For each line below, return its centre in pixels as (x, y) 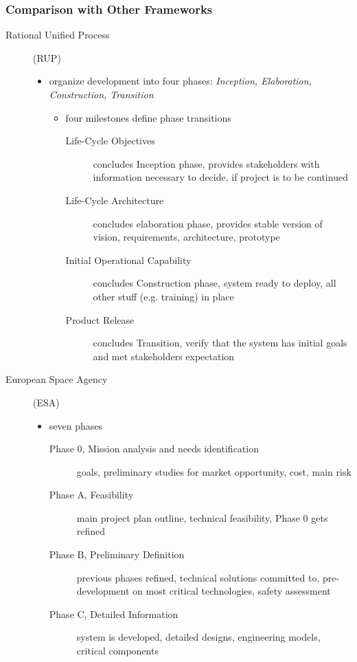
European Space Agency (57, 379)
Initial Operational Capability (128, 260)
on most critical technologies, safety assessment (232, 591)
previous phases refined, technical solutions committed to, (198, 577)
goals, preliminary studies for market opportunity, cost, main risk (214, 471)
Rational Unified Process (58, 35)
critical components (117, 651)
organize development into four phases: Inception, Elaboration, (180, 81)
